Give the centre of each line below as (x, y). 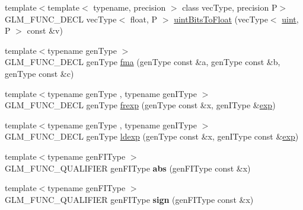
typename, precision (130, 7)
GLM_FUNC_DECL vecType (61, 19)
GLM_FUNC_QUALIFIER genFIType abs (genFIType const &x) (128, 168)
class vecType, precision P (230, 7)
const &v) (45, 30)
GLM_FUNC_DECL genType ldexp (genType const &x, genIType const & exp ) (152, 136)
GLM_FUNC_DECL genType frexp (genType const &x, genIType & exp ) (140, 105)
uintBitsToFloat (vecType (221, 19)
